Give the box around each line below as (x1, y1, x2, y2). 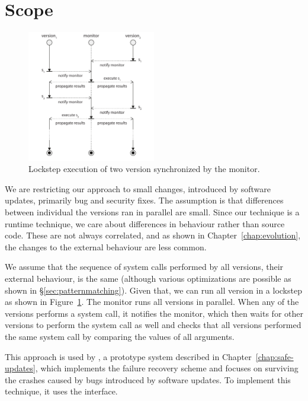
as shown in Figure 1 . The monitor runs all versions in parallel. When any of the (5, 295, 299, 308)
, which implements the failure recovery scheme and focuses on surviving (35, 362, 299, 374)
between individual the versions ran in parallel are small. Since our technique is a (5, 205, 300, 218)
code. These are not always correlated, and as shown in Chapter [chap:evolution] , (5, 229, 301, 241)
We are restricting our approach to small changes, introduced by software (5, 182, 271, 195)
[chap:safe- (255, 350, 294, 362)
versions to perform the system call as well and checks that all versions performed (5, 319, 301, 331)
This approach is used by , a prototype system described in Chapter (5, 350, 252, 362)
